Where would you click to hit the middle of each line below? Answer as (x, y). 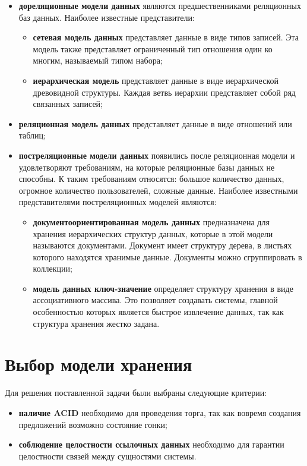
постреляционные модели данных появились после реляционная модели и (157, 155)
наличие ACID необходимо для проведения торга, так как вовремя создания (160, 412)
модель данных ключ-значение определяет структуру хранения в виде (163, 288)
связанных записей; (68, 104)
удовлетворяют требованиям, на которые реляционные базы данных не (147, 167)
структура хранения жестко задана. (96, 323)
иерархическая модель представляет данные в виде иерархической (156, 80)
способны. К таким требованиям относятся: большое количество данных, (151, 179)
